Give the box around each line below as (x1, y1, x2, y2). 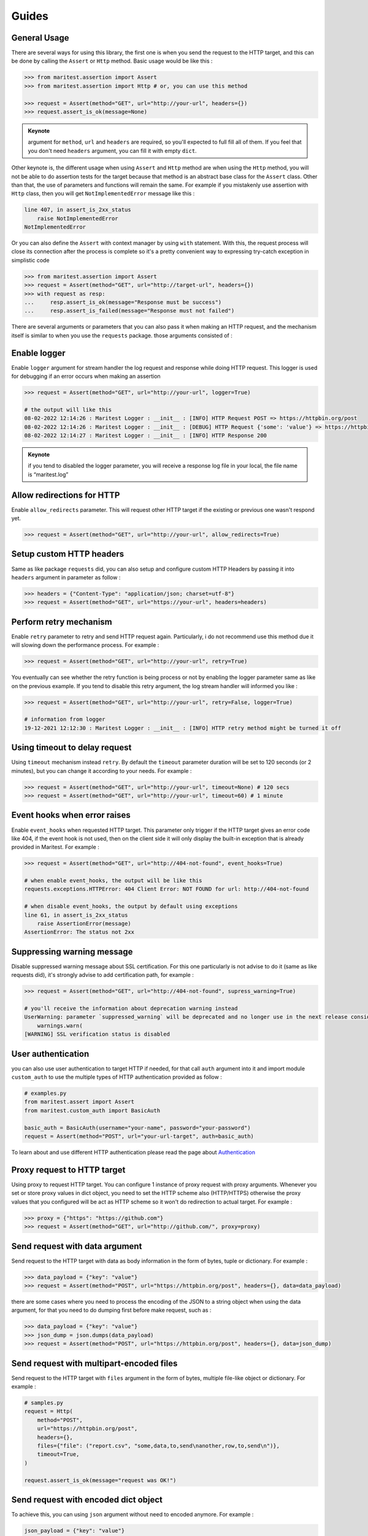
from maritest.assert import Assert (24, 1099, 135, 1105)
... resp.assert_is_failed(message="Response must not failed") (24, 307, 235, 315)
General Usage (11, 33, 70, 43)
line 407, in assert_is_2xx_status (24, 206, 131, 213)
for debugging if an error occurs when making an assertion (11, 372, 161, 380)
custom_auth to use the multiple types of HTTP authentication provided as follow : (11, 1073, 222, 1081)
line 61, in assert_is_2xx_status (24, 911, 128, 919)
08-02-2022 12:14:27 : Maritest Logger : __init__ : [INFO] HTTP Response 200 (24, 432, 267, 439)
